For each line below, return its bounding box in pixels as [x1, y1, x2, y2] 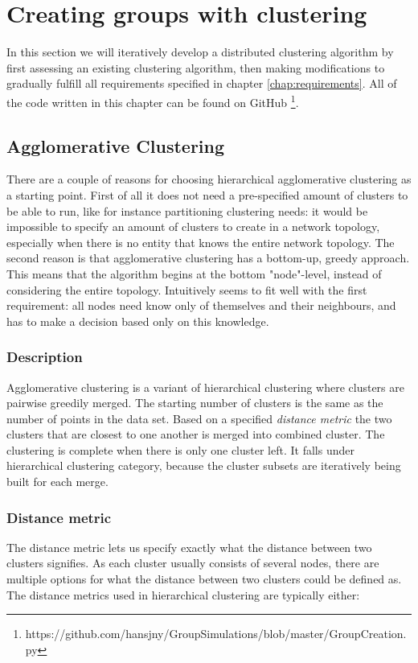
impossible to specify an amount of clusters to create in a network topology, [6, 218, 380, 235]
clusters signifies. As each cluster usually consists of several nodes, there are [6, 554, 379, 571]
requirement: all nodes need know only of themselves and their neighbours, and [6, 297, 396, 314]
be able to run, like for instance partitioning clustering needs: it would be [6, 202, 368, 219]
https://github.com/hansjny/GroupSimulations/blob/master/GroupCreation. [25, 625, 407, 642]
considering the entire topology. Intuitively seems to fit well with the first [6, 281, 367, 298]
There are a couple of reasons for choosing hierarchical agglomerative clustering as [6, 171, 412, 187]
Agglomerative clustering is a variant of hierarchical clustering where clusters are [6, 378, 404, 395]
